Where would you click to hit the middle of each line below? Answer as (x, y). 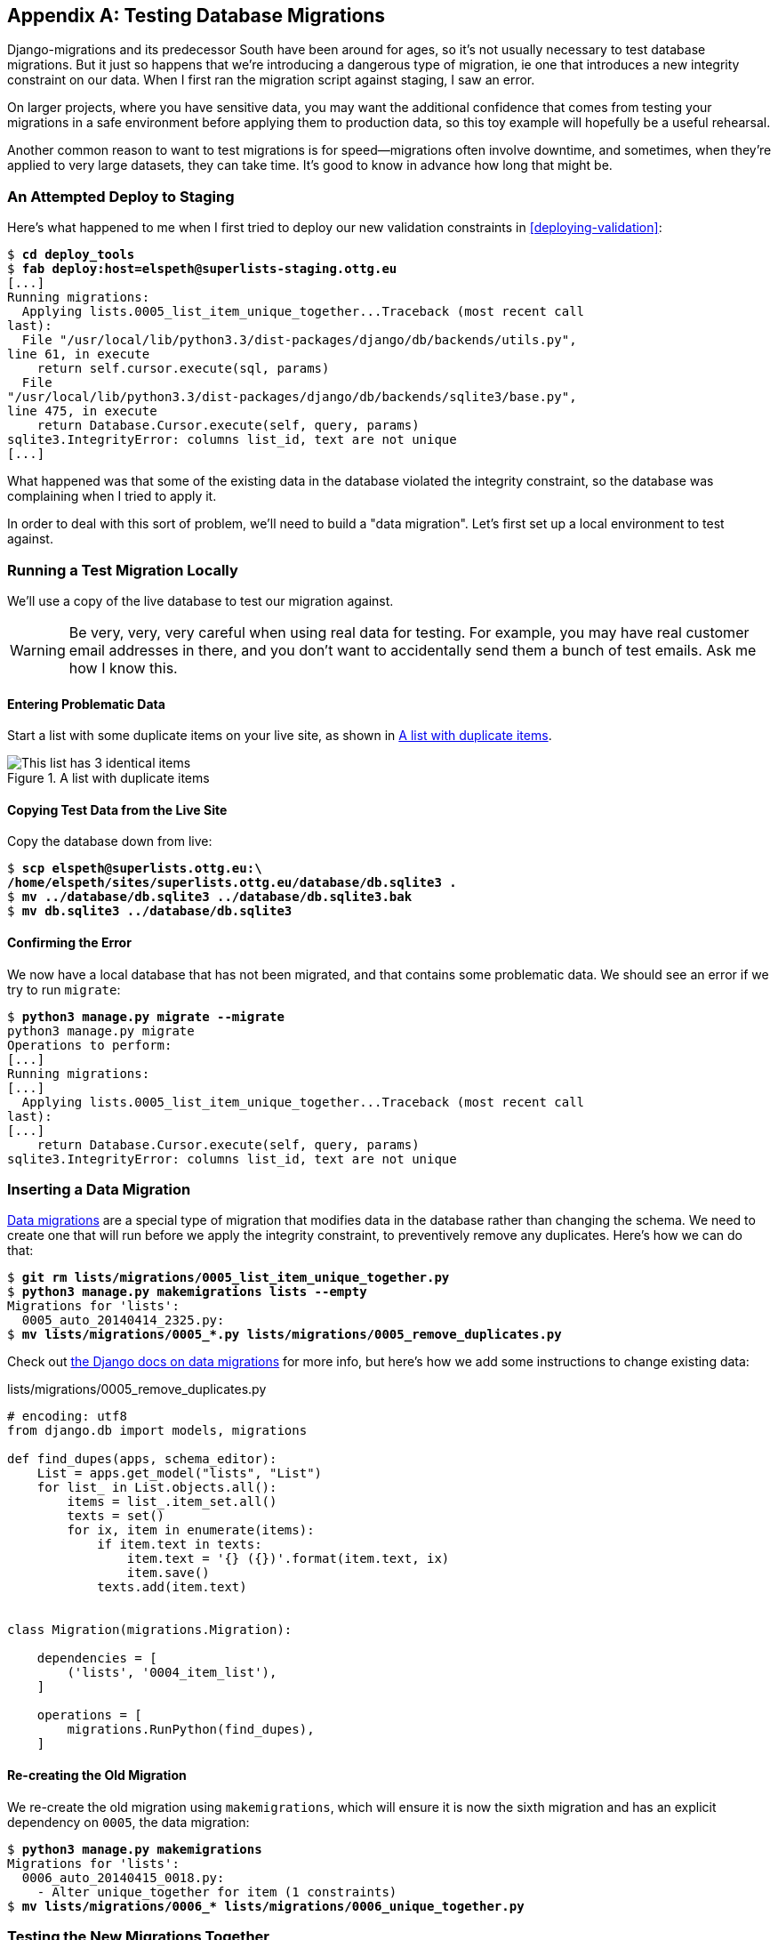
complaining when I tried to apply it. (112, 496)
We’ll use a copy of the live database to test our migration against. (201, 600)
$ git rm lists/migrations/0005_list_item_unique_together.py (229, 1278)
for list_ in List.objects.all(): (157, 1488)
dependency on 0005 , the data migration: (128, 1822)
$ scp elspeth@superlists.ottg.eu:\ (135, 869)
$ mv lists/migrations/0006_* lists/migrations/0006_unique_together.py (266, 1906)
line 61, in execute (79, 354)
